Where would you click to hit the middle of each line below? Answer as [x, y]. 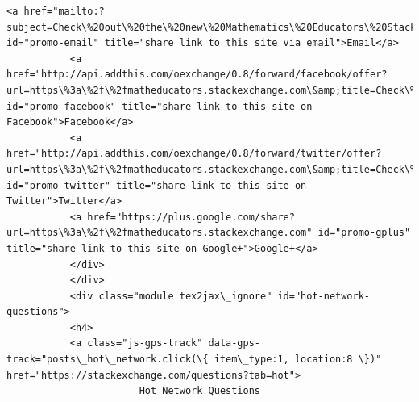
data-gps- [234, 343]
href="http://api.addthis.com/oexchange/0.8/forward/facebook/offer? [197, 75]
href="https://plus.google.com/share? [191, 217]
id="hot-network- [324, 296]
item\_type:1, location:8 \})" [298, 360]
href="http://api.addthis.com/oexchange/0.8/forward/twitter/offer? [194, 154]
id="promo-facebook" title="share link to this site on [160, 106]
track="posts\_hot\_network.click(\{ [108, 360]
